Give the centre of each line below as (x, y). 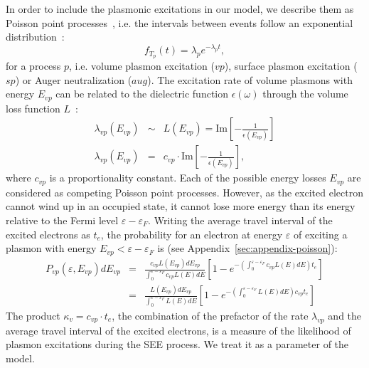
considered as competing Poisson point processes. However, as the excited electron (184, 192)
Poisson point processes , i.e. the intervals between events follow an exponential (180, 22)
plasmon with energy (51, 248)
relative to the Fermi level (62, 220)
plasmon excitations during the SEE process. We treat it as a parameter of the (177, 344)
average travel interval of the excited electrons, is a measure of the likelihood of (178, 330)
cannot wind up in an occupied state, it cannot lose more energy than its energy (181, 206)
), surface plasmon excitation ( (291, 66)
